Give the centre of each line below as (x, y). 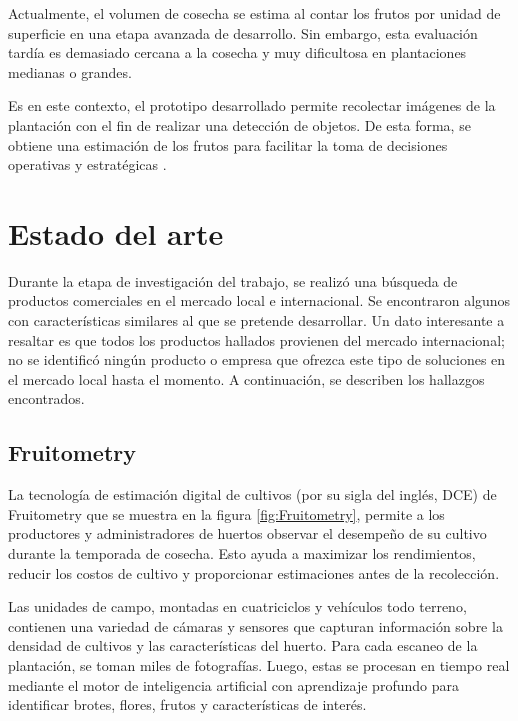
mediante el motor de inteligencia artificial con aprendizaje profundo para (233, 684)
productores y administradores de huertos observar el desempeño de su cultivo (247, 533)
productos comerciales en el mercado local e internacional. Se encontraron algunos (259, 300)
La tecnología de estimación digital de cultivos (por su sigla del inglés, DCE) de (252, 494)
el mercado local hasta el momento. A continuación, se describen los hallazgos (246, 378)
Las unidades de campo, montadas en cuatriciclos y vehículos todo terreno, (237, 606)
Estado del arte (116, 232)
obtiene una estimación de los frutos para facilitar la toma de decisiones (228, 144)
